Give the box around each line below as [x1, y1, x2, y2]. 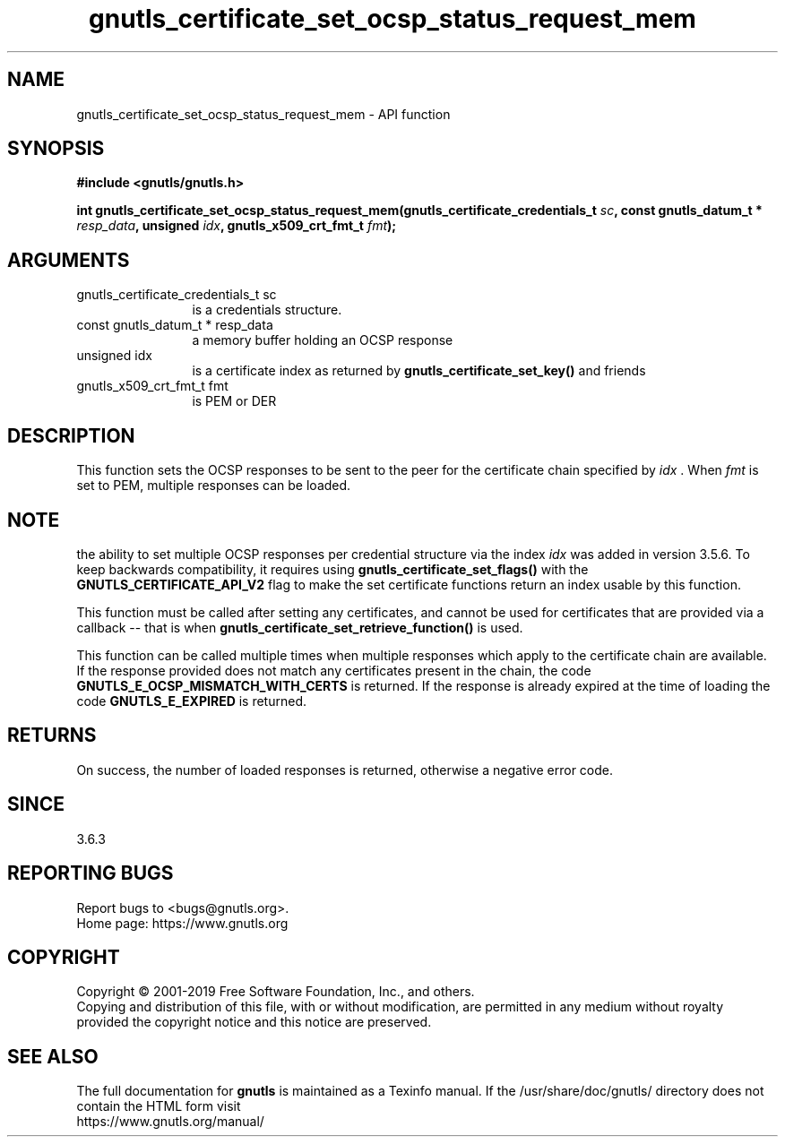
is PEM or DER [192, 393, 277, 409]
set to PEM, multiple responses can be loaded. [76, 477, 351, 494]
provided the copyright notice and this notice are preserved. [76, 1014, 432, 1030]
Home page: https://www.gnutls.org [76, 915, 289, 931]
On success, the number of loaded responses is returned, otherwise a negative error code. [76, 761, 614, 778]
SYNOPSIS [7, 137, 105, 160]
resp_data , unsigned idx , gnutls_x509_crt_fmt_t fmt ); [76, 218, 397, 234]
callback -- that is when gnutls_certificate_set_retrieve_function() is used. [76, 619, 523, 635]
